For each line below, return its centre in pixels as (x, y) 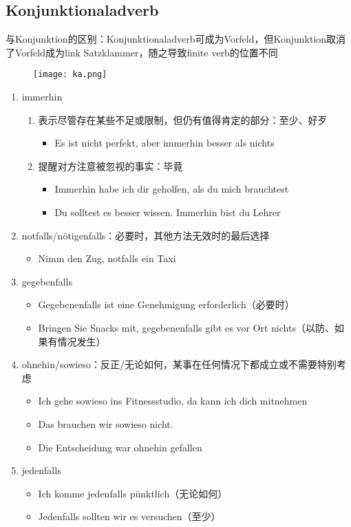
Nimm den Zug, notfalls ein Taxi (107, 258)
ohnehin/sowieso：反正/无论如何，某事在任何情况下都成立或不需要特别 (179, 364)
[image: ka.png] (70, 75)
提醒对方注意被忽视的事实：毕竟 (110, 165)
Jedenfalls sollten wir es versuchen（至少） (129, 516)
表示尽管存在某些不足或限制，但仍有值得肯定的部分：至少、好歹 (183, 119)
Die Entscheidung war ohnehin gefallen (120, 447)
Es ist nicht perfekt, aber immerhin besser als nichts (164, 143)
